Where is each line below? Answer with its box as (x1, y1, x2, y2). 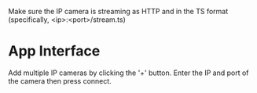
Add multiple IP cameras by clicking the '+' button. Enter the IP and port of (8, 68, 249, 77)
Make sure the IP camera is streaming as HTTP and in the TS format (8, 7, 229, 16)
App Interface (8, 42, 101, 60)
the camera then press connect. (8, 76, 112, 85)
